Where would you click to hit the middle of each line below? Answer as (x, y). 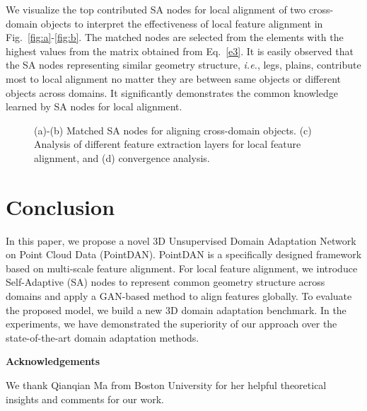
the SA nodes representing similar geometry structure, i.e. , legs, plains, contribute (183, 65)
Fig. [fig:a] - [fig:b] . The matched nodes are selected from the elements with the (175, 37)
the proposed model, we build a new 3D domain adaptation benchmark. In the (176, 309)
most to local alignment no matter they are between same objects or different (173, 78)
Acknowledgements (53, 361)
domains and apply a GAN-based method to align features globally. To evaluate (179, 296)
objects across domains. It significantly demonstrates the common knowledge (172, 92)
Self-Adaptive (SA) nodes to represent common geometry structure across (165, 282)
